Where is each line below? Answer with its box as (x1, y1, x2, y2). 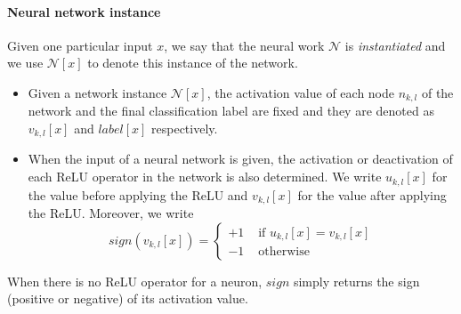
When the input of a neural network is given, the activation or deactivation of (28, 149, 453, 168)
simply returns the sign (293, 271, 420, 290)
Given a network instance (28, 83, 167, 101)
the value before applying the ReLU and (28, 185, 248, 204)
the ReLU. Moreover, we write (28, 203, 194, 221)
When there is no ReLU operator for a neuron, (7, 271, 263, 290)
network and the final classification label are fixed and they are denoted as (28, 101, 434, 120)
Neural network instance (7, 2, 161, 20)
